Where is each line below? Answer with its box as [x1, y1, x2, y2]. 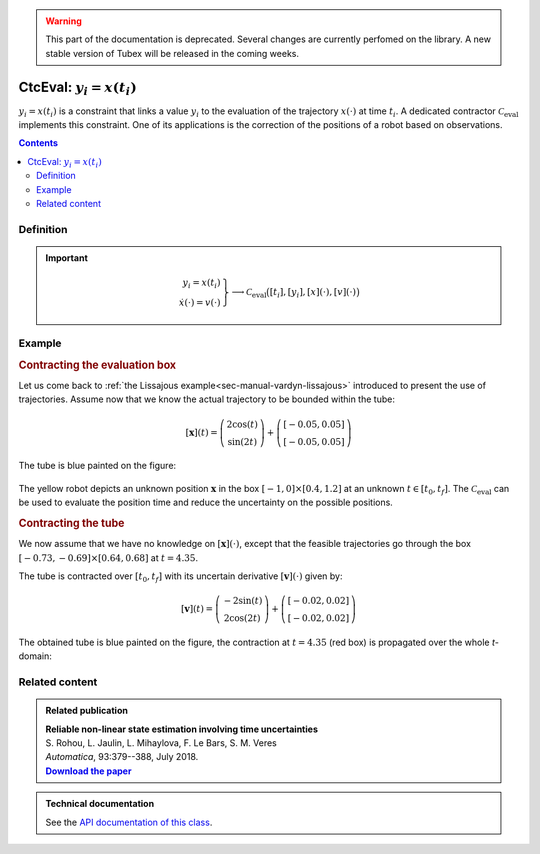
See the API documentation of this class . [45, 816, 213, 828]
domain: [18, 650, 52, 662]
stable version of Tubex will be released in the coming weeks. [45, 47, 300, 59]
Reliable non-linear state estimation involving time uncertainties [45, 723, 319, 735]
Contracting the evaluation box [18, 358, 177, 372]
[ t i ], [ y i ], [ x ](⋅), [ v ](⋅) [269, 286, 357, 300]
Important [45, 251, 89, 264]
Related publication [45, 705, 129, 717]
